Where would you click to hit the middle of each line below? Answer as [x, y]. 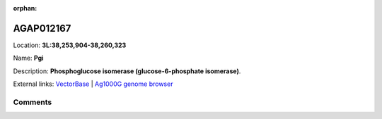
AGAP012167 [42, 28]
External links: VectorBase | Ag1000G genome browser [93, 84]
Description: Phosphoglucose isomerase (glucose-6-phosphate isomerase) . [127, 71]
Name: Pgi [28, 58]
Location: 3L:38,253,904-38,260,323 [70, 45]
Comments [33, 102]
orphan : [25, 8]
